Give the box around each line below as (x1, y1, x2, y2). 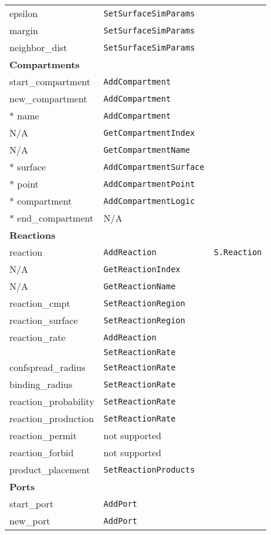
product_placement (9, 463, 90, 476)
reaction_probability (9, 394, 94, 408)
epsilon (9, 6, 38, 20)
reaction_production (9, 412, 94, 425)
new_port (9, 514, 50, 527)
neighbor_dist (9, 41, 67, 54)
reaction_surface (9, 313, 78, 327)
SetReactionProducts (103, 464, 195, 474)
